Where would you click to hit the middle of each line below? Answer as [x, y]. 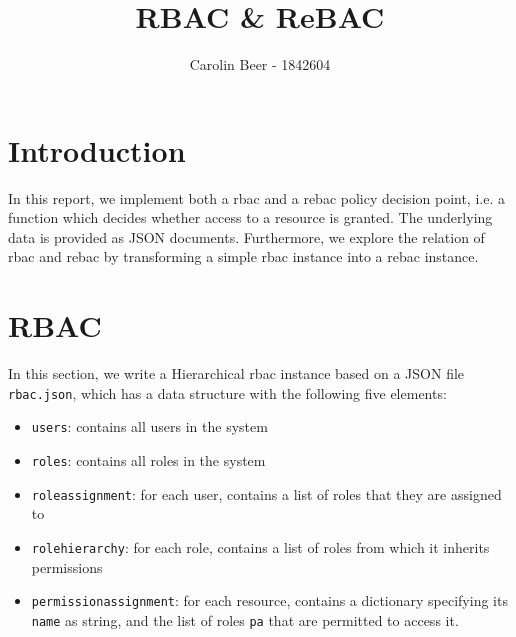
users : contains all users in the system [149, 426]
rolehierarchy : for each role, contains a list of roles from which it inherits [260, 546]
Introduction [97, 149]
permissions [67, 566]
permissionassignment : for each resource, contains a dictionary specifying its [269, 600]
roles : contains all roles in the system [148, 460]
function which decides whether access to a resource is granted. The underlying [250, 217]
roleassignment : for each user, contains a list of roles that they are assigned [266, 493]
